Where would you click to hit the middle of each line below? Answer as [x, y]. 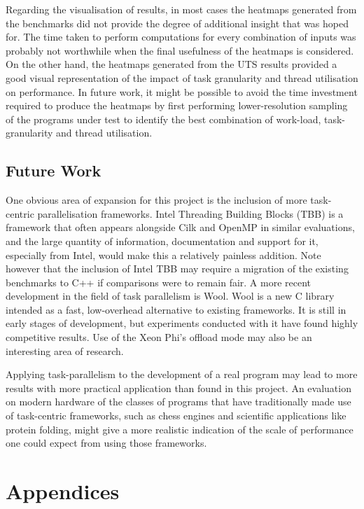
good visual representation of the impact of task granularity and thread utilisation [182, 77]
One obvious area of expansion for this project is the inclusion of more [156, 200]
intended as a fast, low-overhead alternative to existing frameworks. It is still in [176, 309]
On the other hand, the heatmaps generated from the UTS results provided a [171, 64]
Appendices [63, 491]
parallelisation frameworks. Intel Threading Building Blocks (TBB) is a [190, 213]
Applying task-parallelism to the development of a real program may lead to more [182, 374]
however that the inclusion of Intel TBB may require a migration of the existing [177, 269]
